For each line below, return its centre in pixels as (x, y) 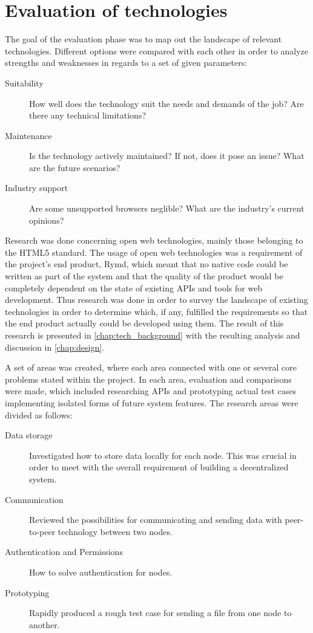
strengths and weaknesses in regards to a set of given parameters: (126, 63)
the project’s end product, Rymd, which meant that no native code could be (147, 264)
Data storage (29, 435)
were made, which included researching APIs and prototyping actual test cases (150, 391)
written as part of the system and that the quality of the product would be (144, 276)
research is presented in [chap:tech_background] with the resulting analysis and (153, 335)
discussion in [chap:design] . (55, 347)
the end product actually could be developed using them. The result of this (144, 323)
